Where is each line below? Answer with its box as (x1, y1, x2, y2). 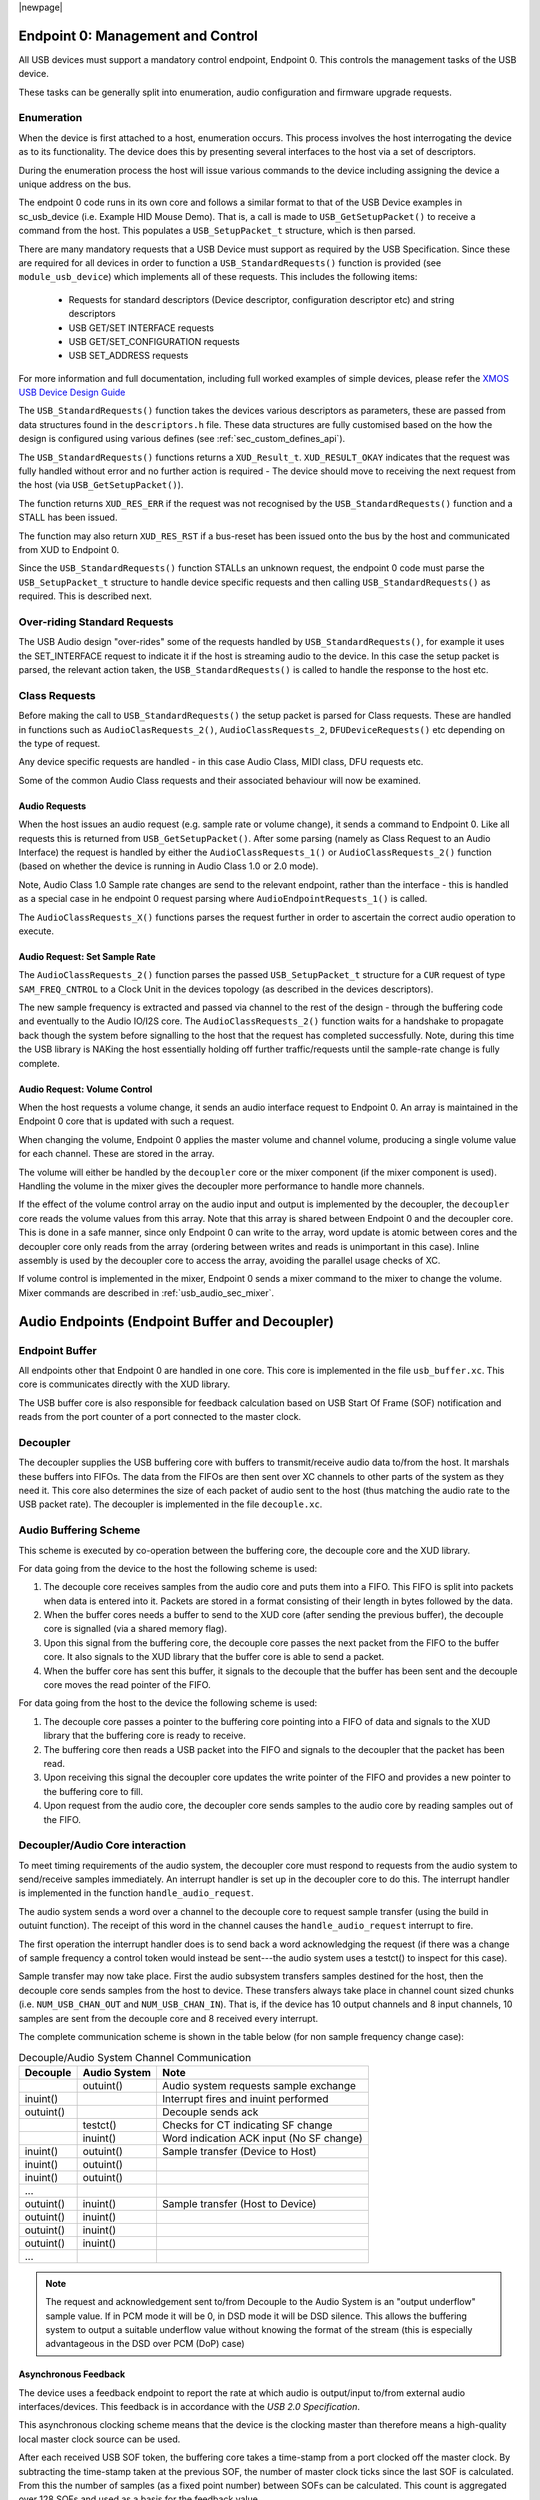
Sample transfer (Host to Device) (161, 2196, 317, 2210)
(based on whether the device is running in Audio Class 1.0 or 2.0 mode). (18, 860, 319, 872)
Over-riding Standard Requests (18, 615, 174, 629)
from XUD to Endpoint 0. (18, 543, 120, 555)
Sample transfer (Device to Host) (161, 2144, 317, 2158)
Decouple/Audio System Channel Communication (18, 2050, 252, 2064)
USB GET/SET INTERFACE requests (68, 321, 215, 334)
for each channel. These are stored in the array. (18, 1148, 215, 1160)
